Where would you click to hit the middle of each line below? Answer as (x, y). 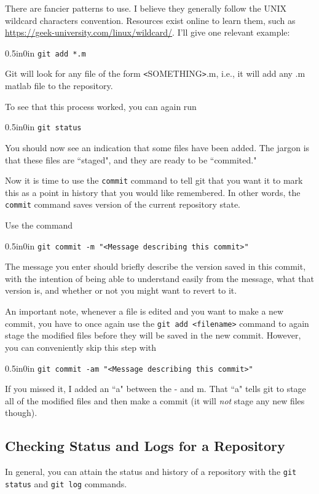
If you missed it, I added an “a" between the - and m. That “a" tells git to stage (156, 389)
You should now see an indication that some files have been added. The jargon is (157, 147)
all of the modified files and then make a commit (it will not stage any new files (155, 400)
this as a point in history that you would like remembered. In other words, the (153, 192)
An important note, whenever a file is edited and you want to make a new (144, 311)
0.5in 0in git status (43, 127)
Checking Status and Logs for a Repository (145, 446)
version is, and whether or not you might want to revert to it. (121, 290)
